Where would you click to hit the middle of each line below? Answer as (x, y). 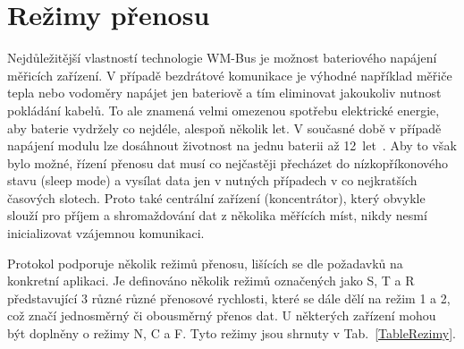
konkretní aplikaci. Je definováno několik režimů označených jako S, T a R (211, 281)
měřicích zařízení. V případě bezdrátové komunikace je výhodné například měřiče (230, 75)
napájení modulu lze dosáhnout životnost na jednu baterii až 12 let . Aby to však (232, 145)
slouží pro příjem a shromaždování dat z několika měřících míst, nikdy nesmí (217, 215)
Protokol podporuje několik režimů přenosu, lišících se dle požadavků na (205, 263)
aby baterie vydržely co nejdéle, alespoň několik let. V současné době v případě (224, 128)
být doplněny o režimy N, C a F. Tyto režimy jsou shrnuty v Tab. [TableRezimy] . (232, 333)
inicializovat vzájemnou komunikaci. (106, 233)
